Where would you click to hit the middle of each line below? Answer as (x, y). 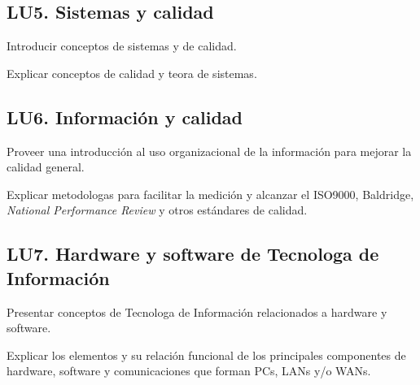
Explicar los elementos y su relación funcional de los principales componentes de (206, 355)
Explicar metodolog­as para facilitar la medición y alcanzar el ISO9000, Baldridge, (210, 194)
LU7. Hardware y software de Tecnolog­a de (193, 254)
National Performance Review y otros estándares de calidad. (157, 210)
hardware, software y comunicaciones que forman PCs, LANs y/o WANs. (189, 371)
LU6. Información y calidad (125, 117)
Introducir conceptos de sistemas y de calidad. (122, 46)
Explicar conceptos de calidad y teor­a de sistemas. (132, 73)
